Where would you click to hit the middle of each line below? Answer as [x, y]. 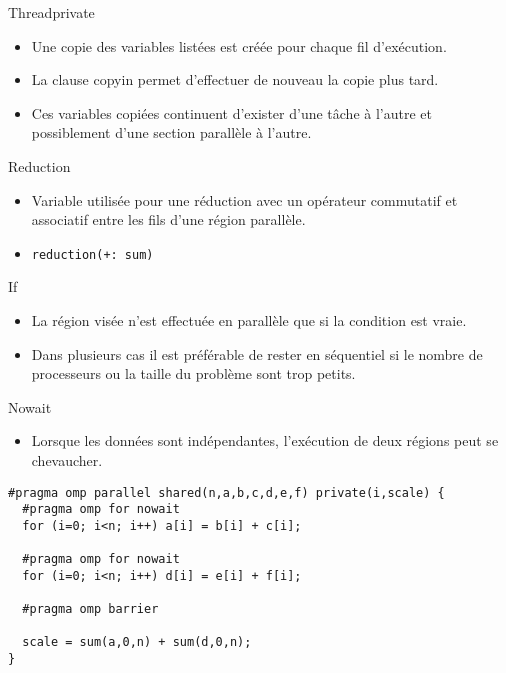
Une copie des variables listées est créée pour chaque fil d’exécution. [239, 45]
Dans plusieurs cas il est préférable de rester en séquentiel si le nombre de [257, 353]
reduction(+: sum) [92, 254]
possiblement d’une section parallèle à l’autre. [171, 132]
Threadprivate [51, 12]
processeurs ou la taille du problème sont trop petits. [193, 373]
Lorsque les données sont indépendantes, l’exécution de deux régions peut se [265, 440]
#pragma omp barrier [90, 609]
